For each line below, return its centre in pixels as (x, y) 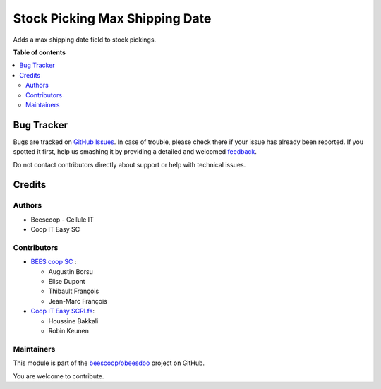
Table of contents (40, 52)
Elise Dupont (67, 282)
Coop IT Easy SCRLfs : (63, 311)
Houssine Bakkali (73, 321)
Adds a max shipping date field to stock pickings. (85, 40)
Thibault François (74, 291)
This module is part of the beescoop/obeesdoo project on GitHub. (109, 363)
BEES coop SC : (54, 262)
